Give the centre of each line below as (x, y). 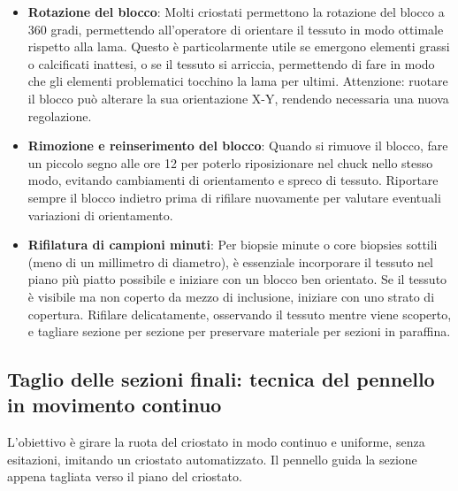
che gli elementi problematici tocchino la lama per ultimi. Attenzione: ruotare (238, 81)
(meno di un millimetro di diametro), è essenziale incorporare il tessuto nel (231, 261)
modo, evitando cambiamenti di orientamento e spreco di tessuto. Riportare (233, 180)
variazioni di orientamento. (100, 215)
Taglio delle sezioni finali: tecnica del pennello (221, 379)
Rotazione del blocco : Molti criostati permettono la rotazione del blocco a (236, 12)
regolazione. (60, 115)
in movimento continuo (114, 405)
